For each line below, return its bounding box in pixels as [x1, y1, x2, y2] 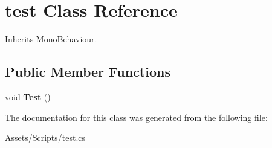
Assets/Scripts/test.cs [5, 131, 86, 144]
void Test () [5, 90, 51, 103]
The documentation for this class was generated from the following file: [5, 111, 268, 123]
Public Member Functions [5, 62, 170, 81]
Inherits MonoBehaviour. [5, 33, 97, 45]
